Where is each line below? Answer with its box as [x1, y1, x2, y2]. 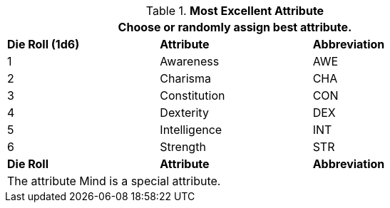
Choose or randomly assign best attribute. [118, 20, 352, 34]
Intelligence [160, 123, 222, 137]
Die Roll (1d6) [7, 37, 80, 51]
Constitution [160, 88, 225, 103]
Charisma [160, 71, 211, 85]
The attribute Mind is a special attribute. [7, 174, 221, 188]
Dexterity [160, 105, 209, 120]
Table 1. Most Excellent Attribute [145, 4, 324, 18]
